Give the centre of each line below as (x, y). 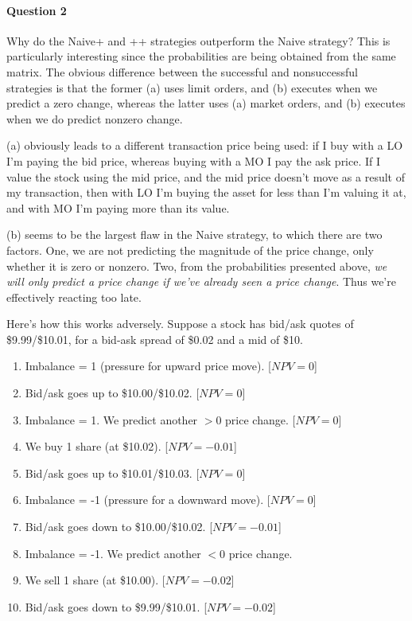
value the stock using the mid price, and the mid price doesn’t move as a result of (206, 176)
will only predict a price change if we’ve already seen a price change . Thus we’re (201, 281)
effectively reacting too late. (74, 297)
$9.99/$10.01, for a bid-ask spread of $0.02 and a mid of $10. (155, 339)
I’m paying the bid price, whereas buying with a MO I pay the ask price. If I (194, 160)
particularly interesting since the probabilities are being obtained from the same (201, 56)
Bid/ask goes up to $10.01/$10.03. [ (112, 473)
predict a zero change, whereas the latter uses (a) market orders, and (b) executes (206, 103)
